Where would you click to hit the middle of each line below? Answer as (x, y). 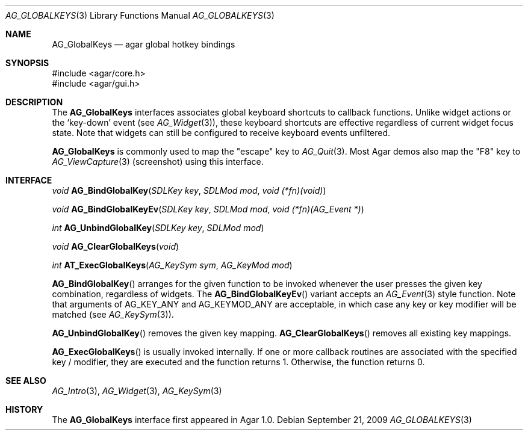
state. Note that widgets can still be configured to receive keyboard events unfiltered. (221, 133)
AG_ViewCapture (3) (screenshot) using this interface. (158, 162)
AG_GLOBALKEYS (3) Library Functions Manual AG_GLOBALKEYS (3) (140, 15)
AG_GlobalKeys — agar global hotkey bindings (144, 44)
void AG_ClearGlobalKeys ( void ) (116, 246)
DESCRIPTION (34, 102)
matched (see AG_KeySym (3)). (113, 314)
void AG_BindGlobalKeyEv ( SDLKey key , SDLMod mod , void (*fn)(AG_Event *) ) (208, 209)
